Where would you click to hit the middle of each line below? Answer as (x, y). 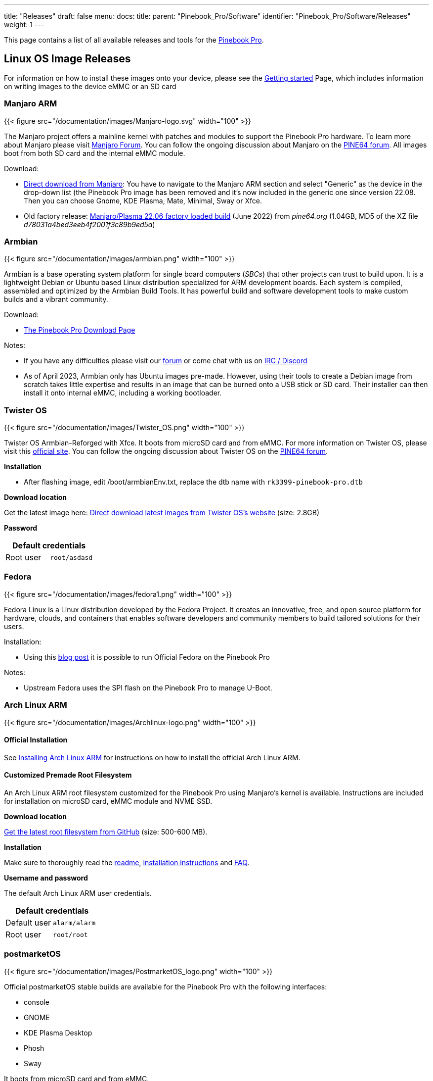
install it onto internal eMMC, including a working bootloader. (123, 393)
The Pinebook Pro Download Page (80, 330)
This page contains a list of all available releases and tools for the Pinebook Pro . (134, 40)
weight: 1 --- (24, 25)
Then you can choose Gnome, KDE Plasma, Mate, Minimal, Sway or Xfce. (143, 200)
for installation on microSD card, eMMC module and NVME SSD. (108, 801)
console (37, 1002)
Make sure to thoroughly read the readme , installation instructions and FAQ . (127, 863)
